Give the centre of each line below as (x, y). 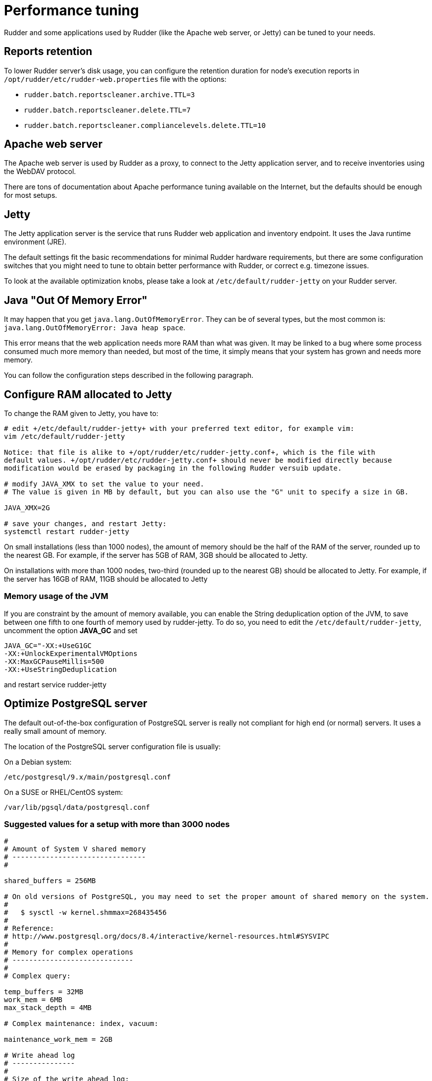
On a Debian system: (38, 762)
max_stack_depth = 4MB (48, 1008)
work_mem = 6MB (33, 1000)
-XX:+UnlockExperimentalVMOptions (71, 653)
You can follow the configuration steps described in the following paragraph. (129, 375)
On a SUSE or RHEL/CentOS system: (64, 792)
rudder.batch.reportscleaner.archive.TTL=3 (109, 94)
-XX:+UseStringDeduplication (60, 669)
